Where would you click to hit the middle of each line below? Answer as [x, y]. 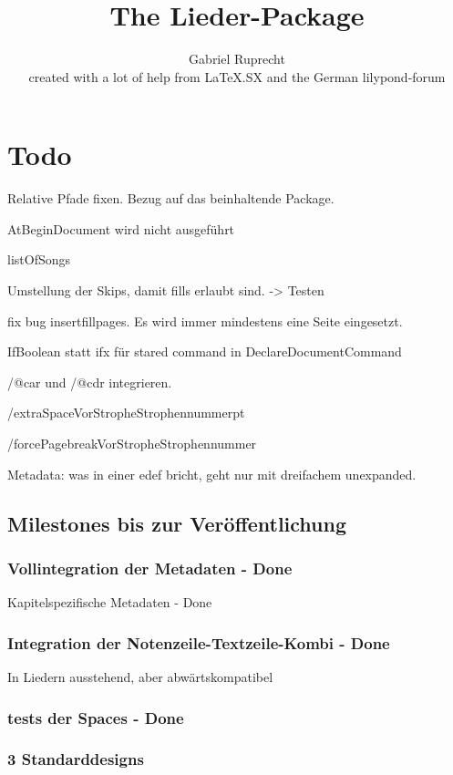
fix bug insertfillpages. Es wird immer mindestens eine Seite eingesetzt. [205, 320]
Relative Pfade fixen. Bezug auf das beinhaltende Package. [171, 198]
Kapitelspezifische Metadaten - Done [110, 602]
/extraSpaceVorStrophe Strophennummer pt [126, 413]
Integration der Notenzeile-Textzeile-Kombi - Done [199, 642]
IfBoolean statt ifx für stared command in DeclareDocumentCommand [205, 351]
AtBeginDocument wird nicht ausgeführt [121, 228]
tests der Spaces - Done [96, 717]
